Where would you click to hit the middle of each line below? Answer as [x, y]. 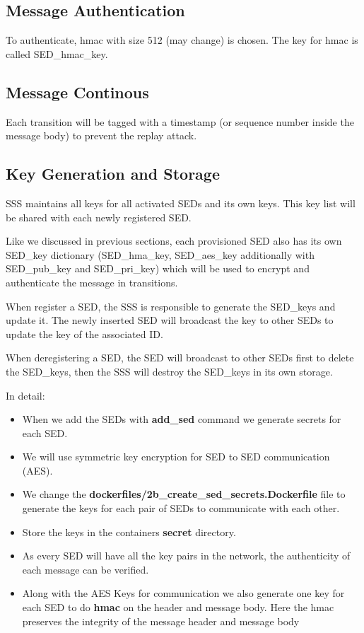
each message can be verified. [86, 569]
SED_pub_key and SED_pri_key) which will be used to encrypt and [158, 268]
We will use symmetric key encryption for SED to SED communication [176, 457]
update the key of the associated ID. [84, 333]
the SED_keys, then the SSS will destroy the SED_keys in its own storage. [169, 371]
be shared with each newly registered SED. [99, 217]
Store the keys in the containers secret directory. [129, 532]
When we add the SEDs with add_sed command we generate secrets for [182, 419]
